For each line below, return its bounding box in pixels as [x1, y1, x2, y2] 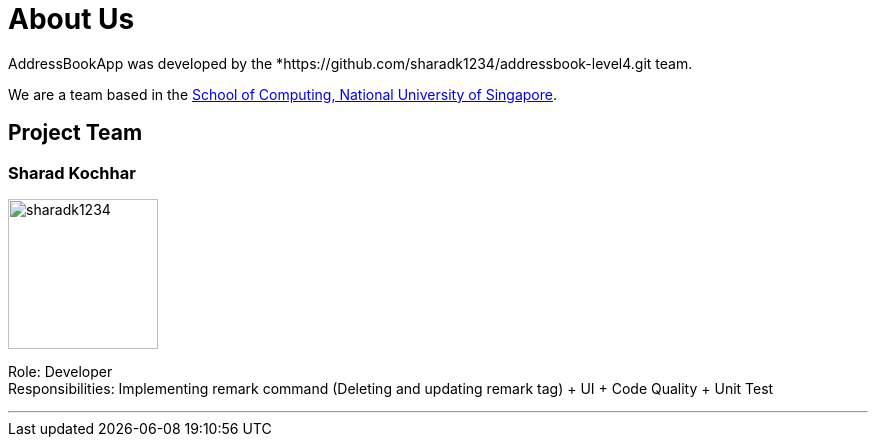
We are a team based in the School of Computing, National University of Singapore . [8, 85, 558, 103]
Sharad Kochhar [8, 162, 136, 183]
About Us [8, 2, 135, 36]
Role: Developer [8, 362, 113, 380]
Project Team [8, 120, 143, 146]
